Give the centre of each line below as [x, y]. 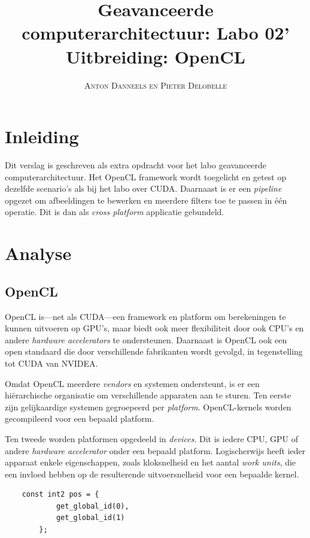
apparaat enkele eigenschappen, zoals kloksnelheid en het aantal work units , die [151, 462]
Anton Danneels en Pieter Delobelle [156, 85]
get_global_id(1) [90, 518]
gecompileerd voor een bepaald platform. [80, 418]
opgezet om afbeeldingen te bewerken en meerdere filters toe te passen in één [146, 200]
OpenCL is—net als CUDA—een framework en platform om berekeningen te [145, 316]
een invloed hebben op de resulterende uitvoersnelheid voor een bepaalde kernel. [152, 474]
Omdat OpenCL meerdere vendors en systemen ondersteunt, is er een [132, 383]
